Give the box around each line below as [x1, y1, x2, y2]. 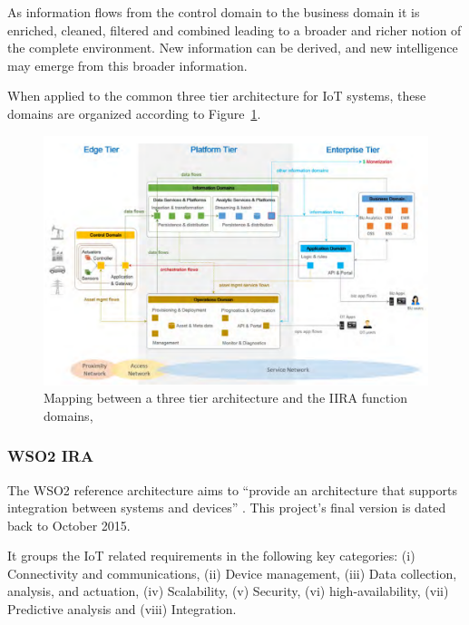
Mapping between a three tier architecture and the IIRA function [44, 388, 407, 407]
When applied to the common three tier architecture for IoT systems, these [7, 86, 426, 105]
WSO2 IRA [7, 444, 94, 467]
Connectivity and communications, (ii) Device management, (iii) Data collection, [7, 563, 457, 582]
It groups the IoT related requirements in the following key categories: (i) [7, 546, 415, 565]
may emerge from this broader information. [7, 55, 248, 74]
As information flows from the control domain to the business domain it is [7, 3, 420, 21]
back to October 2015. [7, 515, 131, 534]
